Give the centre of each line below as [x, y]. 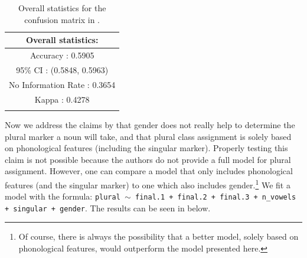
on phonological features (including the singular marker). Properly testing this [146, 148]
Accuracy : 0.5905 [62, 55]
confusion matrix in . [62, 19]
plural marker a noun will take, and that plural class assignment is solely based [148, 136]
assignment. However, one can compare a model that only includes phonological [149, 171]
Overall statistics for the [62, 8]
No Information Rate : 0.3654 [62, 84]
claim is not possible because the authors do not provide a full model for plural [148, 159]
